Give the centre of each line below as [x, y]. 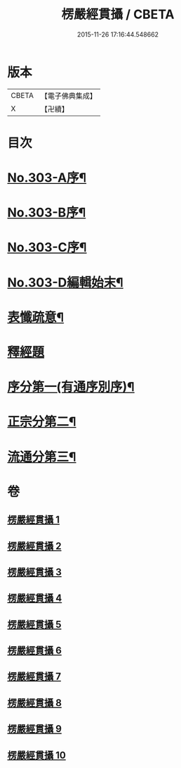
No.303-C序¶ [47, 248]
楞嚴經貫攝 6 [34, 651]
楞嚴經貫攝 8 [34, 703]
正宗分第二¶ [42, 422]
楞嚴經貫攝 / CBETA [118, 14]
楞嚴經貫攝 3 [34, 572]
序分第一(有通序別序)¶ [71, 387]
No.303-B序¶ [47, 213]
